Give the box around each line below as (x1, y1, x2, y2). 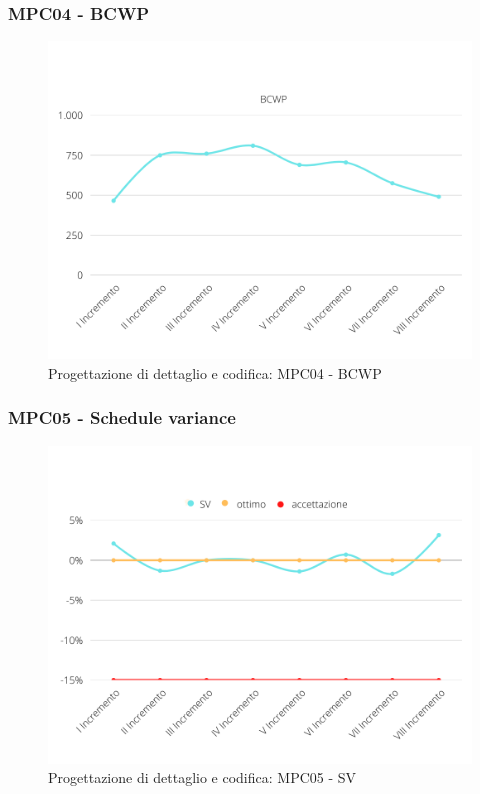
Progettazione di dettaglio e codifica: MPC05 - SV (48, 767, 357, 788)
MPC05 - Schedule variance (8, 405, 236, 430)
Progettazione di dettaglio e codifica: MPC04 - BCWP (48, 362, 382, 383)
